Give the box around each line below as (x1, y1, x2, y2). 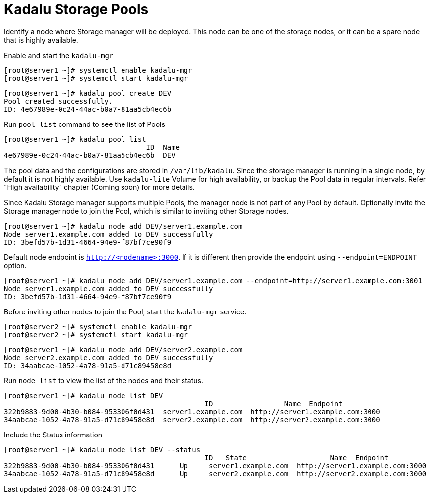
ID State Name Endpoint (204, 453, 389, 462)
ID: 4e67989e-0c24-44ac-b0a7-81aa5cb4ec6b (4, 105, 172, 113)
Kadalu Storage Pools (4, 1, 149, 18)
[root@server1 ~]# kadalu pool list (4, 135, 146, 143)
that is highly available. (4, 35, 78, 44)
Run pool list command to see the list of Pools (4, 120, 165, 128)
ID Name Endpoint (204, 399, 343, 408)
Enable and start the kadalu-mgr (4, 51, 114, 60)
